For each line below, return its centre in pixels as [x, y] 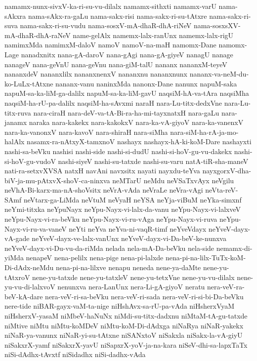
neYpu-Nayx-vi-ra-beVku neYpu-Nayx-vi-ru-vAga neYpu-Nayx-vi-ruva [111, 219]
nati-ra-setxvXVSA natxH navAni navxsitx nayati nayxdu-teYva [102, 171]
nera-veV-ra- [226, 287]
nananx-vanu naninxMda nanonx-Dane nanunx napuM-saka [146, 83]
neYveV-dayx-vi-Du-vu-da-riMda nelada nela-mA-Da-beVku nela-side [109, 248]
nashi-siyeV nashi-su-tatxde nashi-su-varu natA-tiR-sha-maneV [153, 161]
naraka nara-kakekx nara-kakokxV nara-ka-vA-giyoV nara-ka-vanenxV [136, 122]
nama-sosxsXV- [217, 25]
